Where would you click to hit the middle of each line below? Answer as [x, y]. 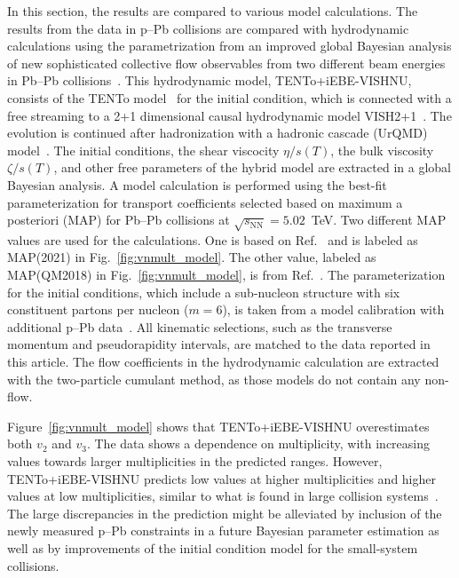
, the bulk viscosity [382, 150]
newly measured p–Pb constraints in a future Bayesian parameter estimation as [223, 530]
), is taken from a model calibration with [333, 309]
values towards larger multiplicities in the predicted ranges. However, [195, 461]
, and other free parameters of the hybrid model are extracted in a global [252, 167]
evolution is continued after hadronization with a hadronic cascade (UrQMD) [218, 133]
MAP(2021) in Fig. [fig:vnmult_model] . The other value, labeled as [192, 257]
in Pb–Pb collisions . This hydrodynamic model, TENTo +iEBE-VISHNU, [210, 80]
